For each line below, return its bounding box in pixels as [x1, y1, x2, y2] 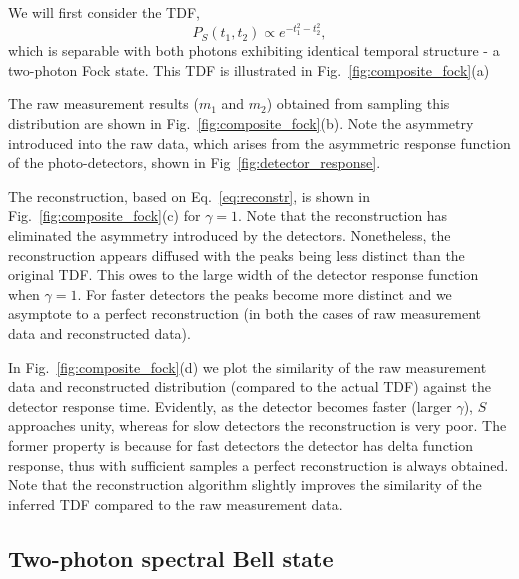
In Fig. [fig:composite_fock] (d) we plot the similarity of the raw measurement [8, 356, 487, 377]
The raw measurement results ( [8, 93, 199, 114]
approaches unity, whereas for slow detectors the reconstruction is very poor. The [8, 415, 507, 436]
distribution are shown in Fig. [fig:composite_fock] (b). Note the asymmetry [8, 113, 474, 134]
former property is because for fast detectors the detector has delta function [8, 434, 473, 455]
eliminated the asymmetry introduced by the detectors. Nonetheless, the [8, 224, 451, 245]
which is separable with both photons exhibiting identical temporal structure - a [8, 40, 500, 61]
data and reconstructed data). [8, 322, 191, 343]
